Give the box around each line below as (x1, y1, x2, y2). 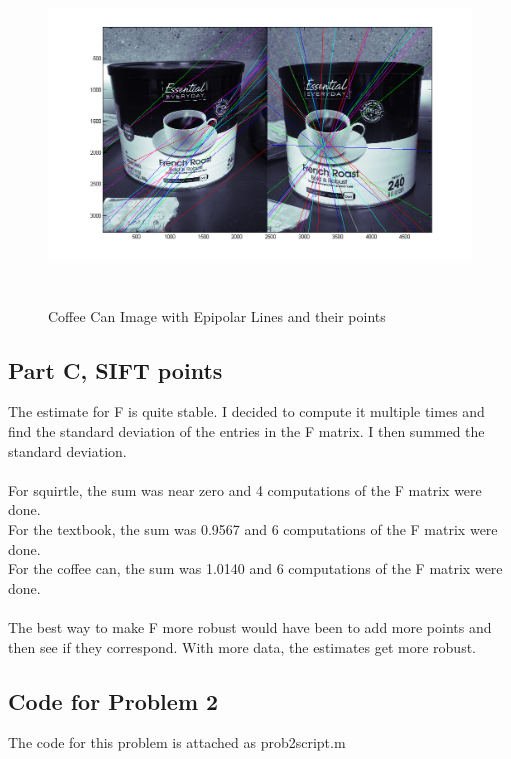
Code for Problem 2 (8, 685, 219, 716)
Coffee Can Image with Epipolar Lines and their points (48, 305, 386, 326)
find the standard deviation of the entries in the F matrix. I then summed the (8, 420, 485, 441)
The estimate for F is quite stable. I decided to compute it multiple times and (8, 401, 485, 422)
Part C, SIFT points (8, 354, 223, 385)
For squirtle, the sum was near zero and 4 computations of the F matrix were (8, 479, 482, 500)
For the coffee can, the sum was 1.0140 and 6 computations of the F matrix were (8, 558, 503, 579)
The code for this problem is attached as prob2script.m (8, 732, 346, 753)
